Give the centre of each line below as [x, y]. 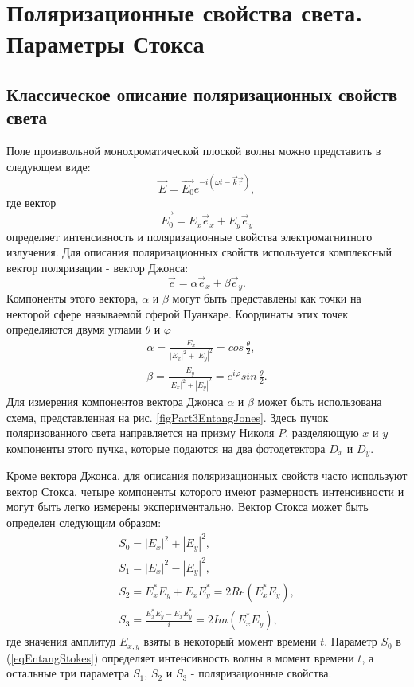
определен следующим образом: [84, 523]
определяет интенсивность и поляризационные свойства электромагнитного [189, 236]
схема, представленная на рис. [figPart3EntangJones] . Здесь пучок [168, 417]
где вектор [31, 203]
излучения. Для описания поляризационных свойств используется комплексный [199, 252]
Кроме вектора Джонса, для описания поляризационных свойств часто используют [207, 476]
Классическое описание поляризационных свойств [202, 94]
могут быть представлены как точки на [267, 298]
